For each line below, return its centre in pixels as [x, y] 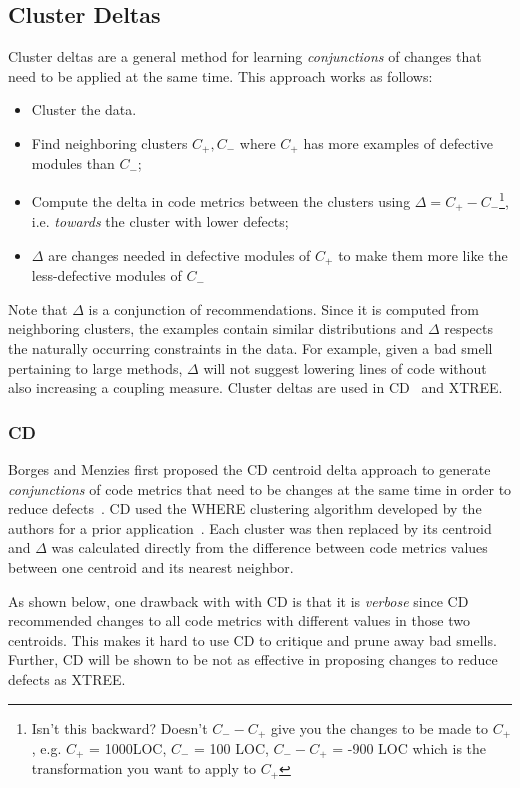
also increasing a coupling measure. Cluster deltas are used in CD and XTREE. [255, 387]
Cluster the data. [84, 109]
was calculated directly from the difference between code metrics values [269, 547]
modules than [73, 163]
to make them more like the [423, 254]
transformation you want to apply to [143, 768]
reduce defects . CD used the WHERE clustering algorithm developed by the [245, 508]
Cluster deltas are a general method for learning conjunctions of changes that [245, 56]
